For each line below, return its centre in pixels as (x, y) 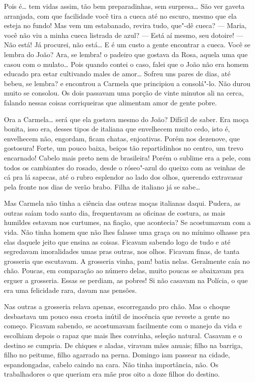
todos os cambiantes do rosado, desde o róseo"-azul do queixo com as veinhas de (125, 167)
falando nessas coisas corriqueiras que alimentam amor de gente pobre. (111, 102)
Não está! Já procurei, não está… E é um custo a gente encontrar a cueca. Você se (127, 45)
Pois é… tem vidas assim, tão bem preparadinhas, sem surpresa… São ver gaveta (124, 6)
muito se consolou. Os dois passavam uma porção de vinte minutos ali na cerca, (124, 93)
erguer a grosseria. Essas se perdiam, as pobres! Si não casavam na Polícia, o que (126, 280)
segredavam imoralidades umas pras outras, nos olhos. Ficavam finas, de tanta (122, 251)
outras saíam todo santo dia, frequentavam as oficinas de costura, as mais (115, 212)
